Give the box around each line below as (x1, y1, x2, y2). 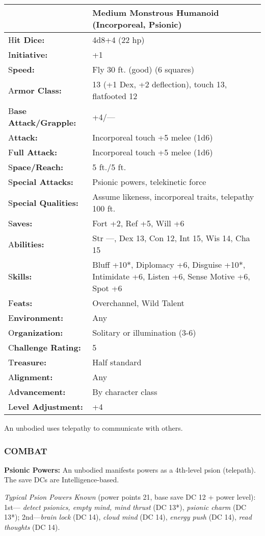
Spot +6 (92, 282, 122, 294)
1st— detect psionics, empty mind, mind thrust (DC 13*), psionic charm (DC (4, 501, 247, 512)
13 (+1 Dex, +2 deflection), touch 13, (92, 78, 227, 90)
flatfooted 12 (92, 90, 138, 102)
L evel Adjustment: (8, 401, 83, 412)
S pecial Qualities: (8, 196, 78, 208)
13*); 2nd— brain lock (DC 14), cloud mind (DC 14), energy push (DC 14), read (4, 511, 252, 522)
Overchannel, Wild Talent (92, 297, 184, 309)
